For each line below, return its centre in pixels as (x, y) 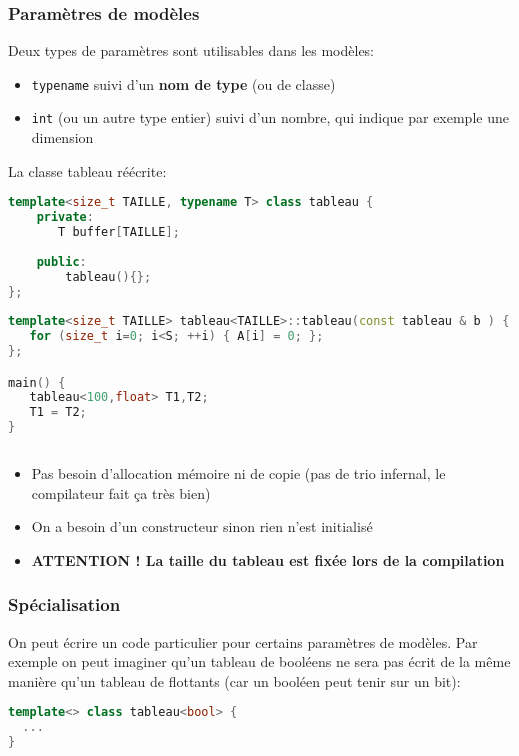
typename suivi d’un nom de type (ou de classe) (183, 83)
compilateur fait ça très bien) (121, 492)
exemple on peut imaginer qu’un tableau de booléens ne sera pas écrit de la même (259, 661)
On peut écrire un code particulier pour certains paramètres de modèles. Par (243, 641)
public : (61, 261)
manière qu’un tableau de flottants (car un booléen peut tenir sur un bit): (234, 680)
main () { (37, 382)
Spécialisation (64, 604)
